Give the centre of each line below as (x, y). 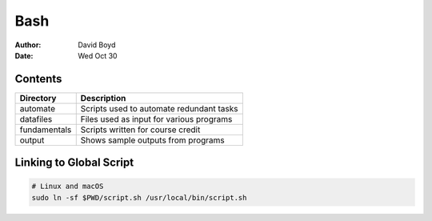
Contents (38, 79)
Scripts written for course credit (140, 130)
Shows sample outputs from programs (153, 140)
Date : (24, 55)
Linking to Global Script (74, 163)
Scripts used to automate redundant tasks (159, 108)
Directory (38, 98)
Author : (28, 45)
